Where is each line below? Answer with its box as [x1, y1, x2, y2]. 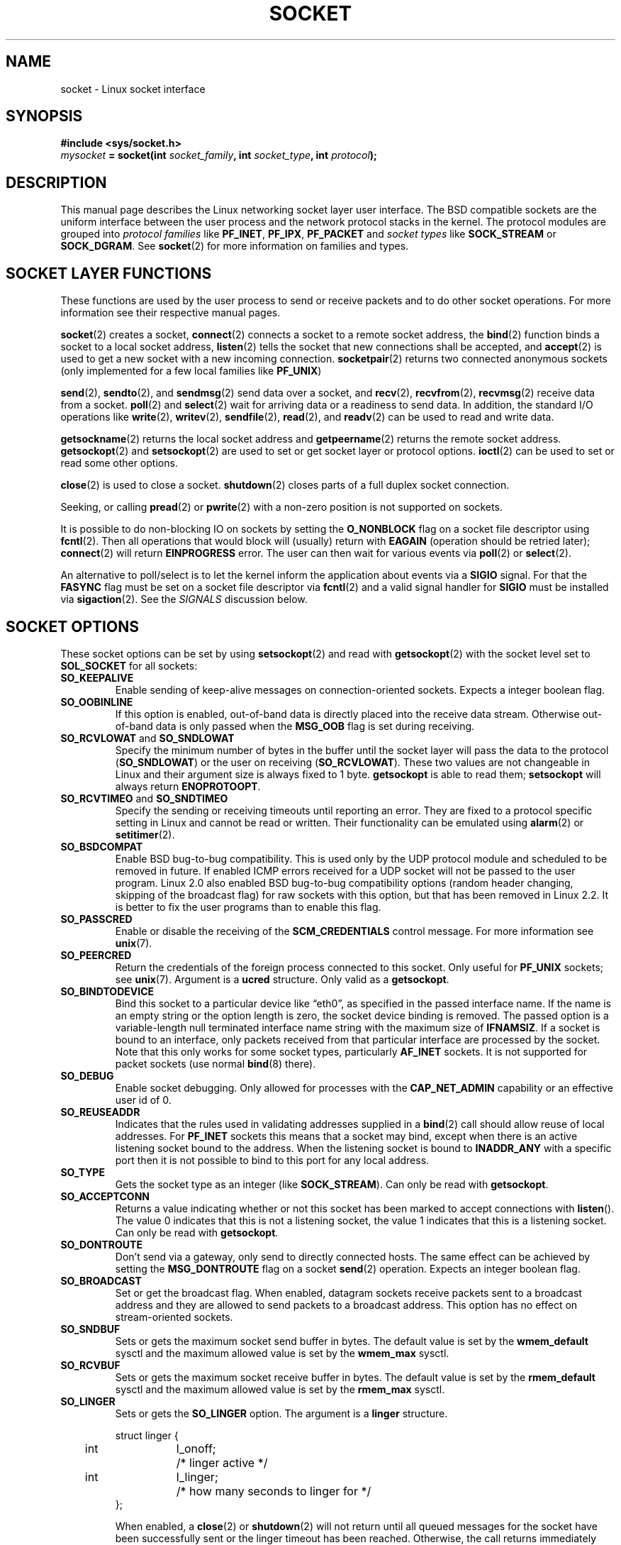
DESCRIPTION [6, 173, 107, 192]
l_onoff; [176, 1441, 216, 1456]
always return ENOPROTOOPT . [115, 780, 261, 792]
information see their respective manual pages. [60, 306, 281, 319]
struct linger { [115, 1429, 179, 1441]
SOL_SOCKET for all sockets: [60, 659, 198, 672]
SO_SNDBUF [60, 1322, 121, 1335]
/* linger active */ [176, 1455, 268, 1470]
